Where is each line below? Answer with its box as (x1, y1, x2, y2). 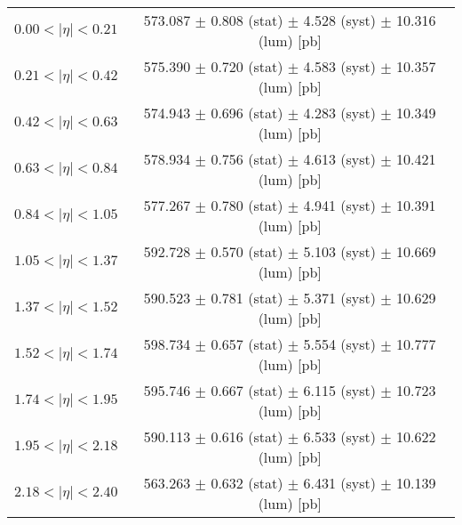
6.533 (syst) (303, 426, 376, 447)
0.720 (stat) (211, 56, 283, 77)
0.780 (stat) (211, 195, 283, 215)
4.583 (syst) (303, 56, 376, 77)
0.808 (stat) (211, 10, 283, 30)
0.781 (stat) (211, 287, 283, 308)
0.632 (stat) (211, 472, 283, 493)
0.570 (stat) (211, 241, 283, 262)
